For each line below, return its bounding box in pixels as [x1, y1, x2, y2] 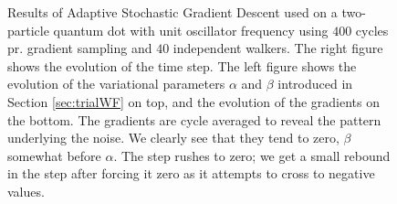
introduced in [277, 74, 353, 93]
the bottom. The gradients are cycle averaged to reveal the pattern [7, 110, 381, 129]
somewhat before [7, 145, 101, 165]
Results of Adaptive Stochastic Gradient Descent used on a [7, 3, 338, 21]
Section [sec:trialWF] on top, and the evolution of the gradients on [7, 91, 381, 111]
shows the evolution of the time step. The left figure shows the [7, 56, 357, 75]
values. [7, 181, 45, 200]
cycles [355, 20, 389, 39]
